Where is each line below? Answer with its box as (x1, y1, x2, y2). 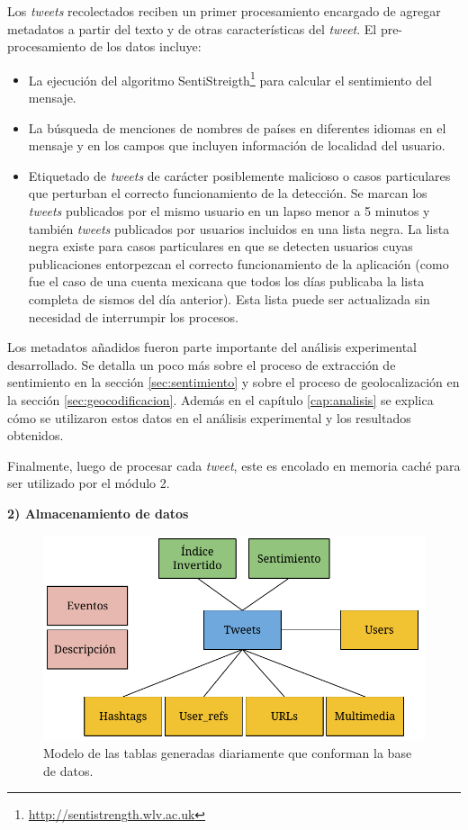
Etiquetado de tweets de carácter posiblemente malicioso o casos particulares (28, 166, 451, 185)
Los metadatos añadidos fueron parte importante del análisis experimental (7, 338, 417, 356)
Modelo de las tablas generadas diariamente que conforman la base (43, 744, 412, 762)
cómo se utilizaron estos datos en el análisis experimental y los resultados (7, 408, 411, 427)
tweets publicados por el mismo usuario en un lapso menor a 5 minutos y (28, 202, 430, 220)
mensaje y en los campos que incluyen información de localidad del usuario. (28, 136, 445, 155)
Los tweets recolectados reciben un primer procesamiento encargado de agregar (7, 2, 441, 20)
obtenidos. (7, 426, 64, 445)
